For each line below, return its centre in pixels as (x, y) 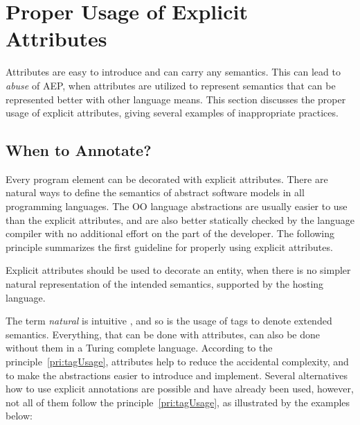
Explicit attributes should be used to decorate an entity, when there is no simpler (178, 270)
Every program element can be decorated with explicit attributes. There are (167, 179)
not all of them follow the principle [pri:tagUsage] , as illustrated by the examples (178, 402)
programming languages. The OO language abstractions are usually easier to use (177, 206)
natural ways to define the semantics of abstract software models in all (155, 192)
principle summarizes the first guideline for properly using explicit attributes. (169, 246)
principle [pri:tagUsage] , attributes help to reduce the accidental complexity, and (177, 362)
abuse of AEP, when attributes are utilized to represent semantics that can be (171, 85)
